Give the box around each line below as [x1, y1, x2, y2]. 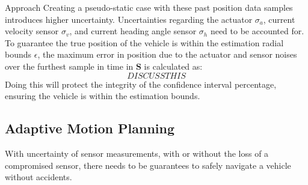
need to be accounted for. [210, 25, 304, 37]
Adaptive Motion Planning [5, 119, 175, 138]
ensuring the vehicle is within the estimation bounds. [5, 89, 200, 102]
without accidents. [5, 171, 72, 183]
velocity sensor [5, 25, 59, 37]
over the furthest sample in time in [5, 59, 134, 72]
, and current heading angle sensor [69, 25, 197, 37]
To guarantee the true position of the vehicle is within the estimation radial [5, 36, 284, 49]
